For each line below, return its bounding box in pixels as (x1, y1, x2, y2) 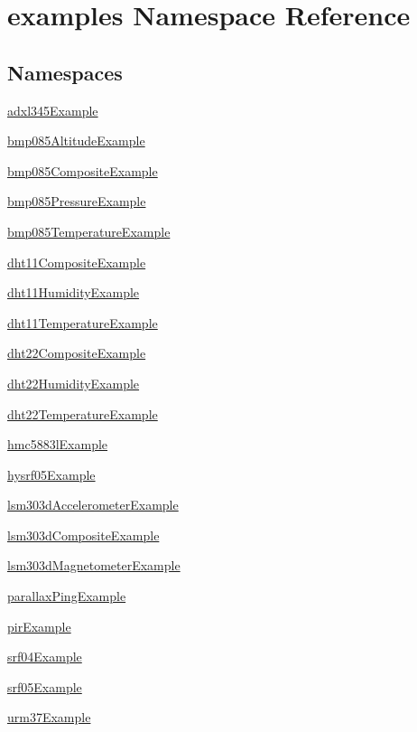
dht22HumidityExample (7, 373, 140, 392)
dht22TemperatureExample (7, 404, 158, 423)
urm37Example (7, 708, 91, 727)
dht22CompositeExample (7, 343, 146, 362)
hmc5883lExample (7, 435, 108, 454)
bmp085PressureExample (7, 192, 146, 211)
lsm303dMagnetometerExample (7, 556, 181, 575)
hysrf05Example (7, 465, 96, 483)
